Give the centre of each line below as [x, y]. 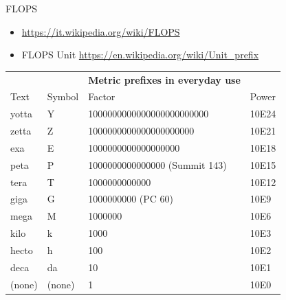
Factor [102, 96]
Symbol [63, 96]
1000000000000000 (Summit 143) [157, 164]
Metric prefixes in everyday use [164, 79]
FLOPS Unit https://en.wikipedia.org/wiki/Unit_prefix [140, 55]
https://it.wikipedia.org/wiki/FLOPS [101, 31]
